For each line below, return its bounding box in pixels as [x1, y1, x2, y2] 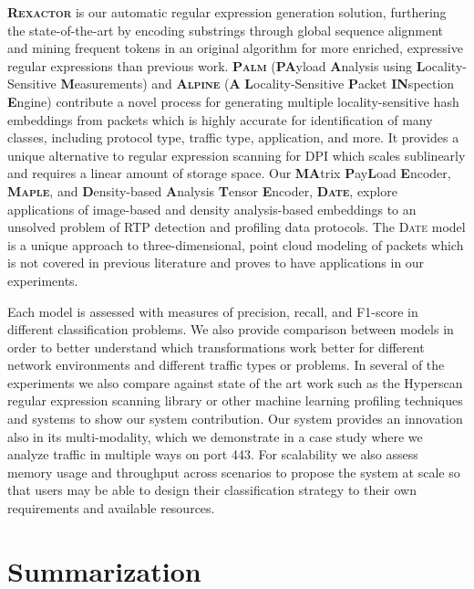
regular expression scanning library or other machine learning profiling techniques [7, 391, 463, 410]
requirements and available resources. [7, 499, 215, 518]
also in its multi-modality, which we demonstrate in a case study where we [7, 426, 423, 446]
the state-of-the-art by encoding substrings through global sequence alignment [7, 20, 444, 39]
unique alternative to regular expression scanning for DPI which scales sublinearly [7, 145, 466, 164]
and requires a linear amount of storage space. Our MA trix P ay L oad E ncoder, [7, 163, 451, 183]
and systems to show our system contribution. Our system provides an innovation [7, 409, 463, 428]
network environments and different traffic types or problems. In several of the [7, 355, 445, 374]
